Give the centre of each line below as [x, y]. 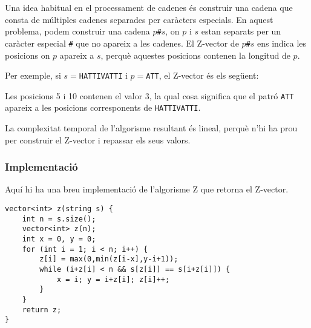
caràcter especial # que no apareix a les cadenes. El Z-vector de [122, 43]
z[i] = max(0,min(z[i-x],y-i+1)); [109, 259]
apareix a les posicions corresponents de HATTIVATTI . [103, 107]
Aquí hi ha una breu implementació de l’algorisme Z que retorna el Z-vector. [147, 189]
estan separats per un [241, 31]
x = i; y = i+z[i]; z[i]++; [113, 279]
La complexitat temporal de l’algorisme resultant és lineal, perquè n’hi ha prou [151, 128]
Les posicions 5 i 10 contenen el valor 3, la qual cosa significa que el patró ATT [149, 95]
